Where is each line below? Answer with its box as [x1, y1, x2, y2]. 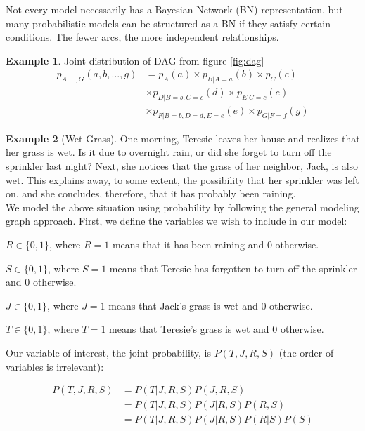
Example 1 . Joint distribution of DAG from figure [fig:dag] [6, 53, 264, 67]
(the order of [278, 345, 334, 359]
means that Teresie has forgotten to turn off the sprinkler [109, 260, 357, 275]
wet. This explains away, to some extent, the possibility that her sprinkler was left [6, 172, 359, 187]
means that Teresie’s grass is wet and [109, 321, 269, 336]
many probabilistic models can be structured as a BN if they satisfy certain [6, 15, 331, 30]
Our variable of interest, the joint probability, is [6, 345, 212, 359]
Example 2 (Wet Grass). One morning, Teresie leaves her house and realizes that [6, 131, 360, 145]
